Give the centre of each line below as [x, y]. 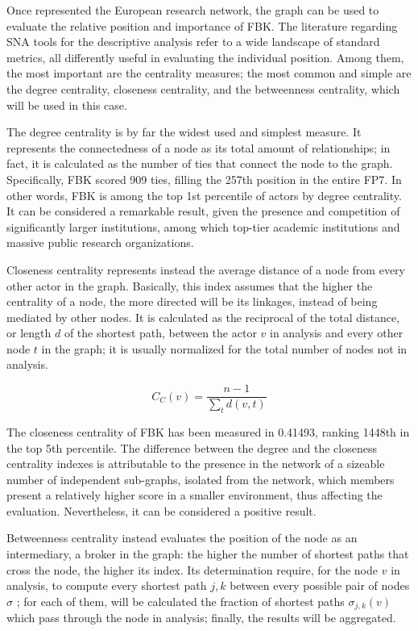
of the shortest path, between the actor [160, 333]
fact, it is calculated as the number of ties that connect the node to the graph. [200, 163]
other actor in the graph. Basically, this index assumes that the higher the [190, 285]
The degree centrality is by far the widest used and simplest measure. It [184, 132]
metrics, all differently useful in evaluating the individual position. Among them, [205, 57]
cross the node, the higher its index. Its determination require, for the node [192, 569]
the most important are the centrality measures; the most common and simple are [209, 73]
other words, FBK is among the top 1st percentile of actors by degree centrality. [204, 195]
